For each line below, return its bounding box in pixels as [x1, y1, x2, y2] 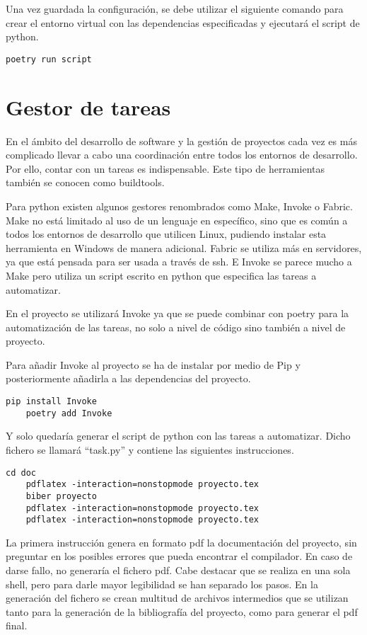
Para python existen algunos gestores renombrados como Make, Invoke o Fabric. [6, 198, 353, 213]
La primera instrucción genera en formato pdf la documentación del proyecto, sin [6, 534, 357, 549]
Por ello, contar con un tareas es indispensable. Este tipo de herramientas [6, 161, 325, 176]
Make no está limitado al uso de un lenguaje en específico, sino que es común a [6, 212, 348, 227]
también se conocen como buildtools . [6, 175, 165, 190]
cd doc [6, 467, 36, 478]
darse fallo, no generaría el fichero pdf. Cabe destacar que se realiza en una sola [6, 563, 351, 578]
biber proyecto [25, 491, 97, 501]
